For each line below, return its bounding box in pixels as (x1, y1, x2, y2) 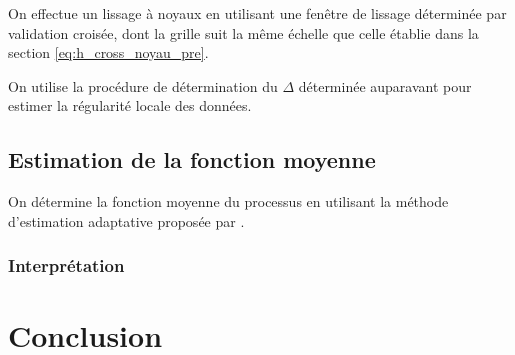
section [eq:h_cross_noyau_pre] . (8, 42, 209, 63)
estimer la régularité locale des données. (8, 95, 252, 116)
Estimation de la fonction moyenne (8, 144, 376, 175)
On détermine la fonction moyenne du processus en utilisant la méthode (8, 191, 449, 212)
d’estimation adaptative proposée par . (8, 210, 245, 231)
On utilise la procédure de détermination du (8, 75, 278, 96)
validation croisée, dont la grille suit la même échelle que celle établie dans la (8, 22, 479, 43)
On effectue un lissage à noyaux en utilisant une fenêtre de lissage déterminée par (8, 3, 507, 23)
